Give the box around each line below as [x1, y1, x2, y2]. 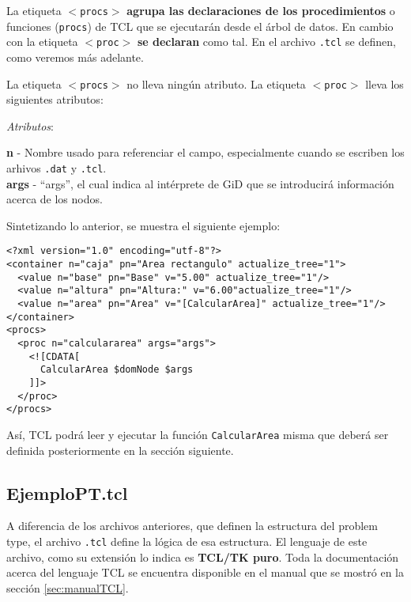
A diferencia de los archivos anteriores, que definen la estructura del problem [6, 517, 378, 534]
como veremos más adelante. [6, 48, 144, 65]
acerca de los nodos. [6, 191, 103, 207]
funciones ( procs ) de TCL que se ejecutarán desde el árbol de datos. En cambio [6, 17, 394, 34]
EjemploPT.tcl [6, 480, 128, 505]
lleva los [365, 75, 404, 92]
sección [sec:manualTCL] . [6, 579, 129, 596]
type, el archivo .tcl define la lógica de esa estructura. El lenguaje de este [6, 533, 368, 550]
